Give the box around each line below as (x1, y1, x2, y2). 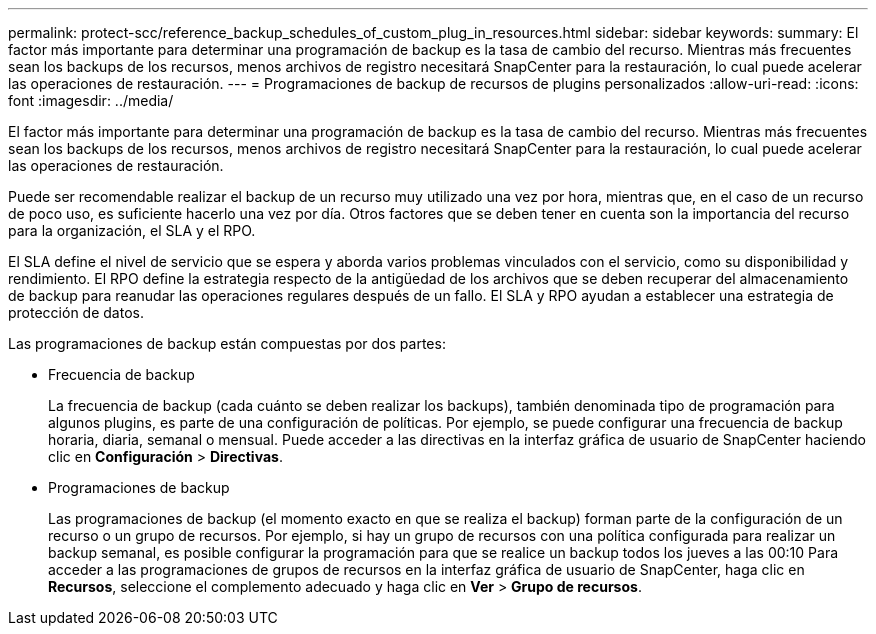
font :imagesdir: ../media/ (8, 92, 174, 109)
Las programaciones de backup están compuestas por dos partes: (8, 335, 446, 352)
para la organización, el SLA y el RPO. (8, 222, 256, 239)
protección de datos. (8, 304, 144, 321)
